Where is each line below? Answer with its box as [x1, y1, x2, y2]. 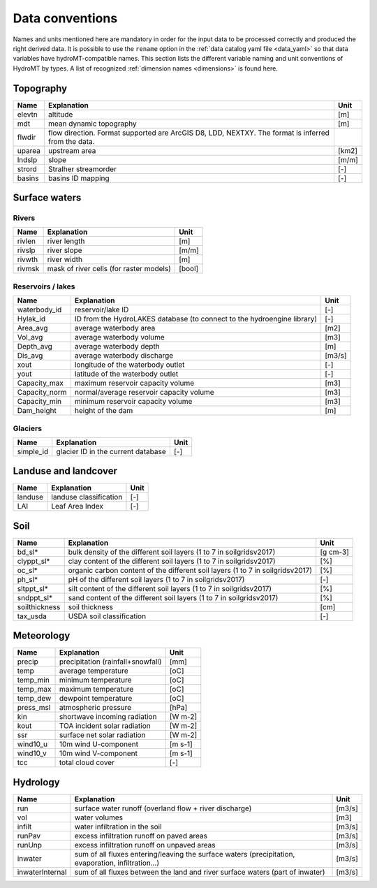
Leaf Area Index [51, 502, 104, 511]
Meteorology [13, 629, 71, 642]
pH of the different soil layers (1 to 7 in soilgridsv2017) [68, 574, 245, 584]
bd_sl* [17, 547, 38, 557]
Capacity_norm [17, 388, 67, 398]
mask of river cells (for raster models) [47, 264, 171, 274]
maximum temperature [59, 685, 134, 694]
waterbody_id [17, 305, 62, 314]
